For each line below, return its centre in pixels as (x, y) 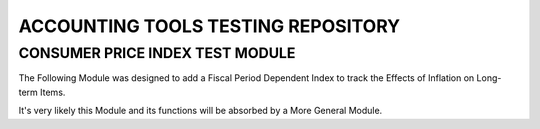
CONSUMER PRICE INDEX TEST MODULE (157, 53)
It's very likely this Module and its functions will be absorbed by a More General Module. (200, 111)
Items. (53, 92)
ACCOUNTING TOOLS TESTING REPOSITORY (209, 26)
